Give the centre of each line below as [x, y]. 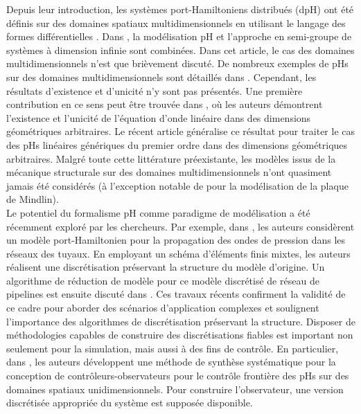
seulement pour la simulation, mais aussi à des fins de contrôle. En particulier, [173, 348]
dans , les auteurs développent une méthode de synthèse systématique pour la [171, 362]
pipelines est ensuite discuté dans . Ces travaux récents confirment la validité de [176, 294]
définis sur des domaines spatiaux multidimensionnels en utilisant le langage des [176, 22]
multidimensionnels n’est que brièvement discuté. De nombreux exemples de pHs [177, 63]
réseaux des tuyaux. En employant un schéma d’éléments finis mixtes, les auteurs [178, 253]
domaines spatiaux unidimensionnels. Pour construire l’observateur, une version [175, 389]
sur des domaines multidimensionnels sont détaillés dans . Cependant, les [161, 76]
